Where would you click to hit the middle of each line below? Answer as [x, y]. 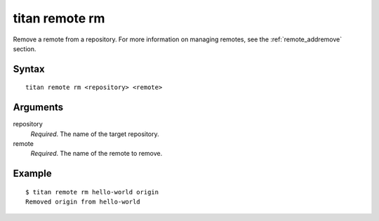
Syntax [29, 69]
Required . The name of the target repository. [95, 134]
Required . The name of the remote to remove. [97, 154]
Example [32, 174]
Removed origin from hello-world [83, 202]
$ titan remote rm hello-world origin [92, 192]
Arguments [38, 108]
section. [25, 48]
